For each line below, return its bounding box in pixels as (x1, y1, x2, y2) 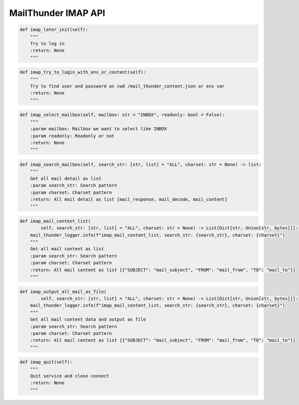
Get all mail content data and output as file (30, 316, 147, 322)
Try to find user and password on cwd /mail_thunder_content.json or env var (30, 84, 225, 89)
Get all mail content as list (30, 246, 104, 252)
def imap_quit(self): (19, 359, 73, 365)
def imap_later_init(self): (19, 27, 88, 32)
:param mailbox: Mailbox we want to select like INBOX (30, 126, 167, 132)
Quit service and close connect (30, 373, 110, 379)
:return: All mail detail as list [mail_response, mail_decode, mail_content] (30, 197, 228, 202)
